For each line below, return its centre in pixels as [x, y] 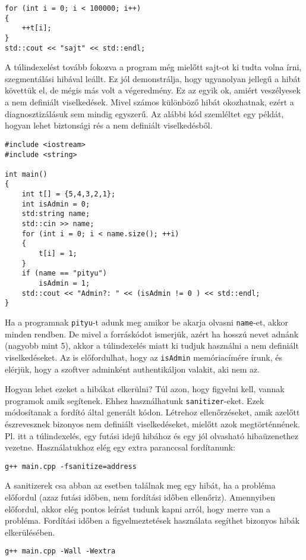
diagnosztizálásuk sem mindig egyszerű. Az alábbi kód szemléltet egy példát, [144, 113]
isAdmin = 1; [64, 284]
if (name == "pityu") [64, 273]
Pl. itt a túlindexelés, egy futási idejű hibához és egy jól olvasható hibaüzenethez [152, 435]
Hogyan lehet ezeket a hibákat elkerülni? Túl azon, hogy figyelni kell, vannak [145, 389]
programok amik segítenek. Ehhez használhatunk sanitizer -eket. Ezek [135, 400]
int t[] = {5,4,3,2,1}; [69, 194]
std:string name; [56, 214]
